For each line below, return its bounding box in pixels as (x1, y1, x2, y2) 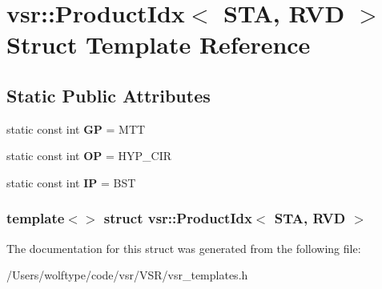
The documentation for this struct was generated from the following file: (6, 239, 361, 256)
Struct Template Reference (6, 28, 311, 61)
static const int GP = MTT (6, 120, 146, 137)
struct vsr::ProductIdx (103, 208, 252, 228)
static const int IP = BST (6, 174, 136, 191)
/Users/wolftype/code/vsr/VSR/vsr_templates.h (6, 267, 248, 283)
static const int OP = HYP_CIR (6, 147, 172, 164)
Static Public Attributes (6, 82, 211, 107)
